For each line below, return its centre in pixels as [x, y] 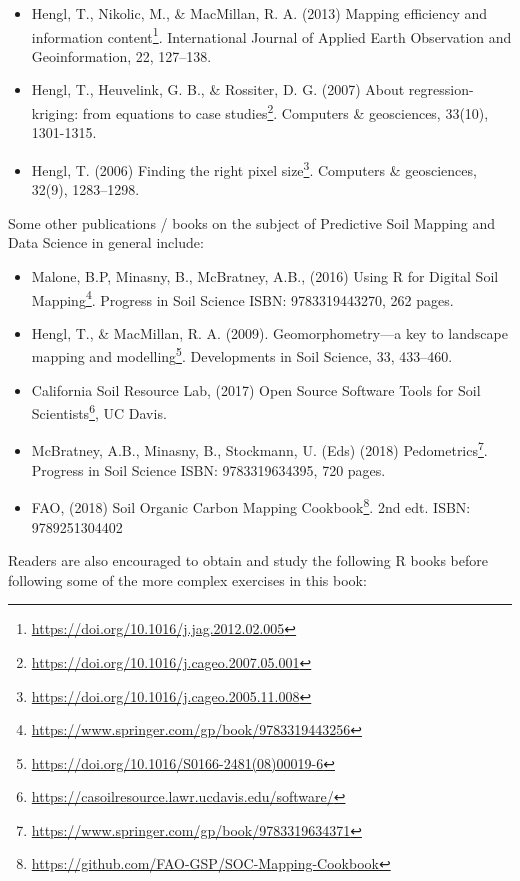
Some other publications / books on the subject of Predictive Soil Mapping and [252, 222]
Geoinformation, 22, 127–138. [121, 55]
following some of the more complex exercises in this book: [187, 579]
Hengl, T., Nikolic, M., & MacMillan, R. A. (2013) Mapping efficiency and [259, 13]
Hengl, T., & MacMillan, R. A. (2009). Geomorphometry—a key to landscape [269, 332]
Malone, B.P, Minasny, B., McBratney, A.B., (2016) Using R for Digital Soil [265, 275]
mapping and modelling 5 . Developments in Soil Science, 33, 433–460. [242, 354]
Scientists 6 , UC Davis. [99, 411]
